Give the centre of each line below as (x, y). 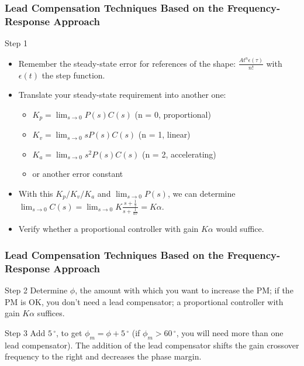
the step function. (73, 75)
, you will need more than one (230, 332)
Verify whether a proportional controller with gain (108, 229)
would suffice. (240, 229)
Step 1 (16, 43)
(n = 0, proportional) (173, 114)
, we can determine (201, 193)
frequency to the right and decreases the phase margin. (103, 356)
